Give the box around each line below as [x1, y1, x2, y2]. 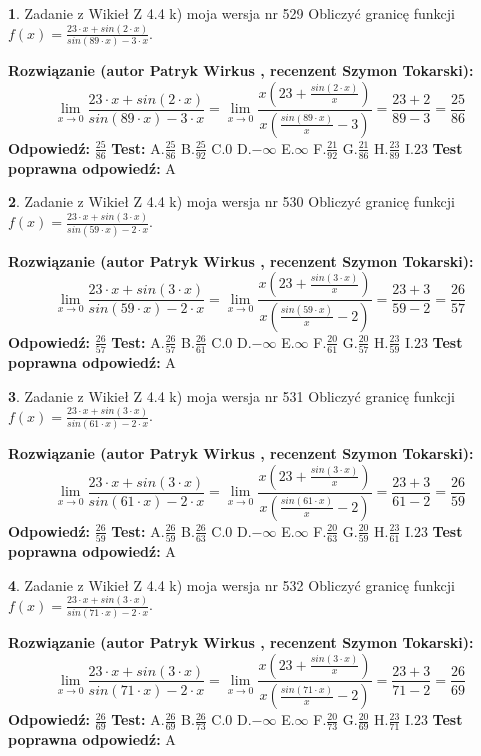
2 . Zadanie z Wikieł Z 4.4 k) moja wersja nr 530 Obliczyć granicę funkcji [8, 191, 455, 212]
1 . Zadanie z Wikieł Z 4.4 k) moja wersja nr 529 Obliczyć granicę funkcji [8, 3, 455, 23]
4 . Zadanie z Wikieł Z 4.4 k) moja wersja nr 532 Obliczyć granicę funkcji [8, 574, 455, 595]
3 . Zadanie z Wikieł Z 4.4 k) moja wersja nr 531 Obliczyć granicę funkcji [8, 385, 455, 406]
